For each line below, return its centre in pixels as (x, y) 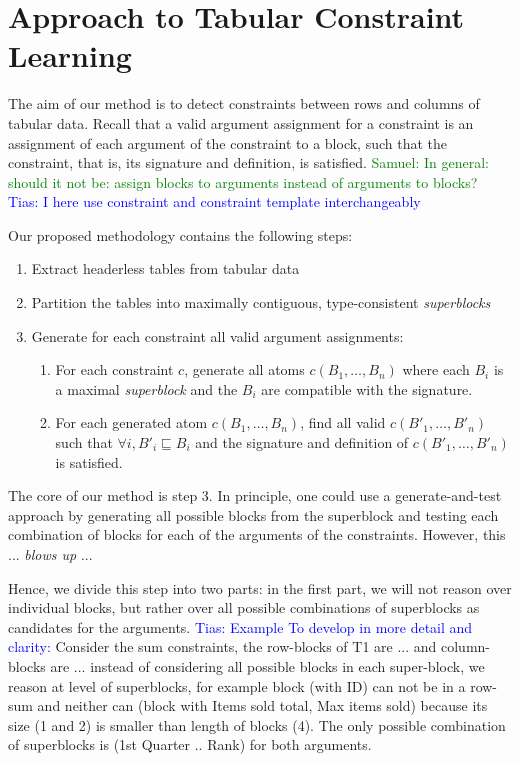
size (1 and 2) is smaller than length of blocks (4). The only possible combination (257, 724)
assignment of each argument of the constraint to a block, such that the (228, 142)
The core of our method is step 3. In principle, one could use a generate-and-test (255, 495)
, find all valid (343, 422)
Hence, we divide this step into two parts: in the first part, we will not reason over (260, 587)
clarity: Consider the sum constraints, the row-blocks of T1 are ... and (222, 646)
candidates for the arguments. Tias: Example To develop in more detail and (240, 626)
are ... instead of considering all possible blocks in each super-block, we (267, 665)
